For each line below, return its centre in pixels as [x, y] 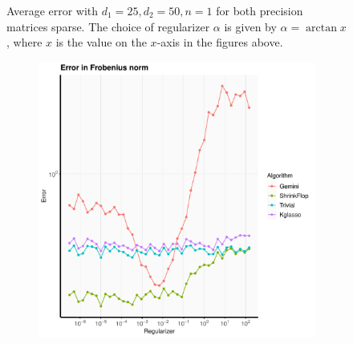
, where [24, 42]
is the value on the [101, 42]
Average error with [53, 10]
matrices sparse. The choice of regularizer [108, 26]
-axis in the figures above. [220, 42]
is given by [250, 26]
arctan [321, 28]
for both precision [260, 10]
